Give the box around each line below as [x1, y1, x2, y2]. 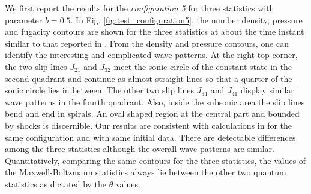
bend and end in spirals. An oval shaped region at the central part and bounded [5, 107, 300, 120]
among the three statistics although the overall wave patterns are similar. [5, 143, 274, 155]
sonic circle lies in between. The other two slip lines [5, 84, 194, 96]
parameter [5, 13, 43, 26]
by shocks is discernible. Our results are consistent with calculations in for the [5, 119, 292, 131]
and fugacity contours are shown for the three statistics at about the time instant [5, 25, 304, 38]
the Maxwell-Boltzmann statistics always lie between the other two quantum [5, 166, 286, 178]
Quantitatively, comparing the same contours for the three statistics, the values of [5, 154, 306, 166]
